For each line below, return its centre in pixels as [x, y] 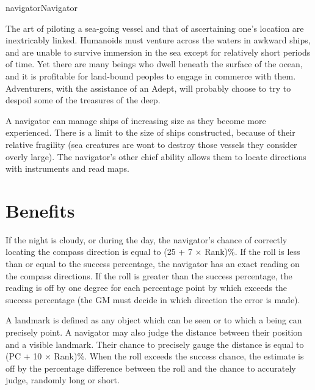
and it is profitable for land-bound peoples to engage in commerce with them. [151, 75]
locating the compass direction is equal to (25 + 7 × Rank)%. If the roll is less [153, 252]
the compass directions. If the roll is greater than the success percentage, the [149, 275]
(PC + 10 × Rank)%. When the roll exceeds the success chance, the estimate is [155, 356]
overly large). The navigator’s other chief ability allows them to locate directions [156, 156]
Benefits [40, 210]
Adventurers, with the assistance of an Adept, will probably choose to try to [148, 88]
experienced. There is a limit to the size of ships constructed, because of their [150, 132]
